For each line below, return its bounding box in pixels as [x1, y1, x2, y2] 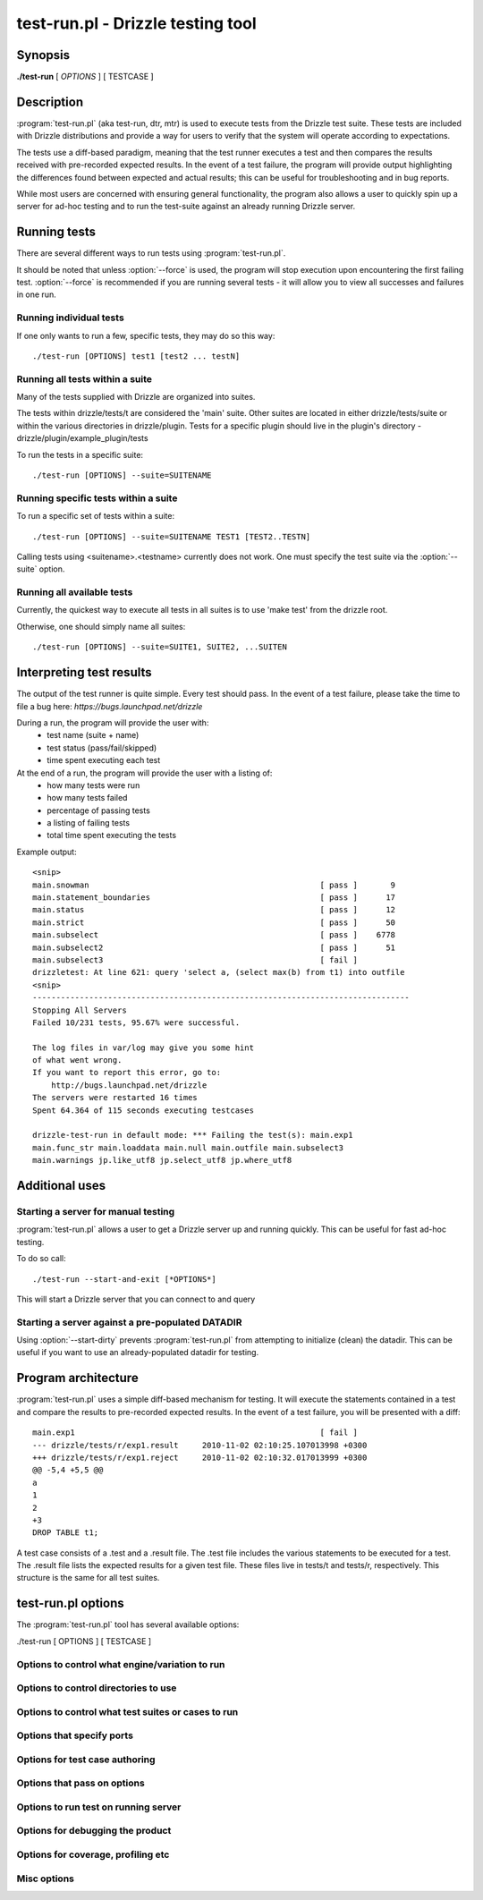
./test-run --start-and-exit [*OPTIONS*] [32, 1274, 216, 1284]
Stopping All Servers [32, 1005, 127, 1015]
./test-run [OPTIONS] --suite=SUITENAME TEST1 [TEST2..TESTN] [32, 531, 311, 541]
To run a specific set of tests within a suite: [16, 511, 175, 522]
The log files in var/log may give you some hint [32, 1042, 255, 1053]
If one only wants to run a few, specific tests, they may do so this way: [16, 330, 275, 341]
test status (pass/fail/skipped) [47, 742, 157, 753]
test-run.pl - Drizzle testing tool [16, 13, 257, 33]
